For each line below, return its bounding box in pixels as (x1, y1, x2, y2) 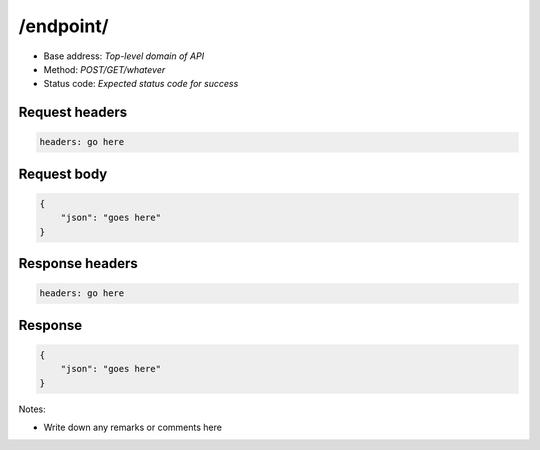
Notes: (18, 403, 46, 415)
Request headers (18, 104, 128, 121)
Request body (18, 165, 108, 182)
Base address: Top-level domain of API (43, 50, 205, 62)
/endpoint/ (18, 15, 109, 37)
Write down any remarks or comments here (43, 421, 222, 434)
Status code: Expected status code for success (43, 78, 239, 90)
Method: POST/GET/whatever (43, 63, 166, 75)
